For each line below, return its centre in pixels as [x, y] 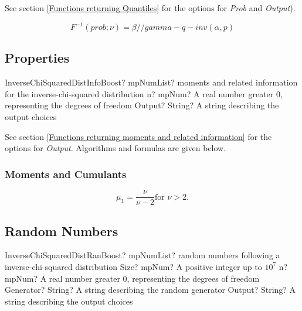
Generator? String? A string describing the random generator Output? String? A [150, 290]
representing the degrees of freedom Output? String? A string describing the [142, 105]
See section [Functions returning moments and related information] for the [138, 136]
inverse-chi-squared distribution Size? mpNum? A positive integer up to [133, 266]
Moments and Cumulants [66, 174]
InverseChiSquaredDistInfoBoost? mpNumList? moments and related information [151, 82]
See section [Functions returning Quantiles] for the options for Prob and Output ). [150, 8]
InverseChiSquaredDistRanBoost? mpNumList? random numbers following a [142, 255]
